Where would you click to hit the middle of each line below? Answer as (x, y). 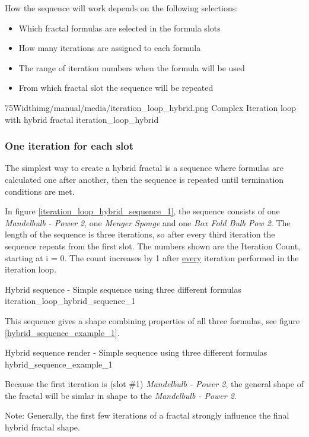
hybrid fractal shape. (42, 427)
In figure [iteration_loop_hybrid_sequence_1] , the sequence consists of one (142, 211)
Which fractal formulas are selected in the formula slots (120, 28)
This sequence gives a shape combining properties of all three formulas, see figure (152, 320)
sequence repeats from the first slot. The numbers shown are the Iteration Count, (153, 246)
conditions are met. (40, 191)
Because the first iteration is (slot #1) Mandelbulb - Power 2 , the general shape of (154, 384)
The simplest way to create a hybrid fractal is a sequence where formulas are (144, 168)
